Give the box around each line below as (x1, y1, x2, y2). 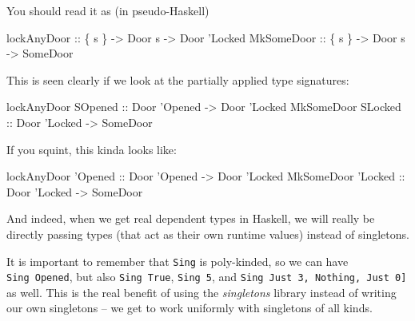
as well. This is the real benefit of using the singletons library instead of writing (6, 283, 397, 300)
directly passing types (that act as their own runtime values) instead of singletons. (6, 225, 409, 242)
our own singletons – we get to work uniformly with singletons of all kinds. (6, 299, 373, 316)
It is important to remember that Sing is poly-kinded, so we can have (6, 252, 349, 269)
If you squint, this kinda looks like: (6, 141, 177, 157)
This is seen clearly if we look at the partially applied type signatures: (6, 71, 349, 88)
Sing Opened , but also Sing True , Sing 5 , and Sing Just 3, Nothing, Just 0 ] (6, 268, 407, 285)
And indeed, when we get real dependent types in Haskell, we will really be (6, 210, 375, 227)
